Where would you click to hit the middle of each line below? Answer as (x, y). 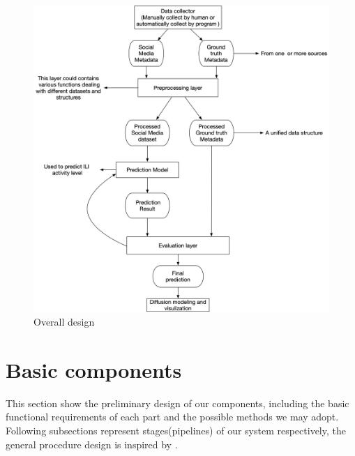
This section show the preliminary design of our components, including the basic (177, 403)
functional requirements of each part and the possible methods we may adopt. (172, 417)
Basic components (94, 369)
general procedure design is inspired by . (92, 444)
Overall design (64, 322)
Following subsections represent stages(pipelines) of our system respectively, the (176, 430)
